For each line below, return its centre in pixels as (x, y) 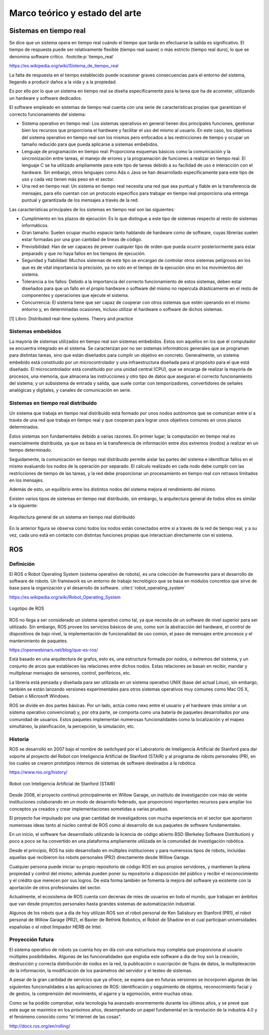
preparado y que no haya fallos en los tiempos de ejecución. (84, 254)
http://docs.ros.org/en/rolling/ (40, 1026)
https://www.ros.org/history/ (38, 772)
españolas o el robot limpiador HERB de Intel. (56, 927)
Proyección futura (32, 940)
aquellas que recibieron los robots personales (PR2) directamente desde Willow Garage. (100, 857)
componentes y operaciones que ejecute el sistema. (75, 295)
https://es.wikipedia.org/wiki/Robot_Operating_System (65, 597)
